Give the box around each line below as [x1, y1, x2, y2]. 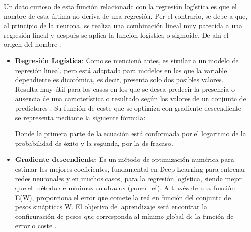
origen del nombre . [4, 39, 61, 49]
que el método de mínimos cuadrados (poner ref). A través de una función [15, 183, 235, 193]
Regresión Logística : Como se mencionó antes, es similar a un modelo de [15, 55, 239, 65]
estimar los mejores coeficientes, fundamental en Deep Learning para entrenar [15, 163, 246, 174]
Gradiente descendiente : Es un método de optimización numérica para [15, 154, 234, 164]
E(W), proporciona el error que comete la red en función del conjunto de [15, 192, 231, 202]
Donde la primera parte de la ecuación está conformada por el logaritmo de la [15, 129, 246, 139]
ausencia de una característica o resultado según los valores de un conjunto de [15, 93, 246, 103]
